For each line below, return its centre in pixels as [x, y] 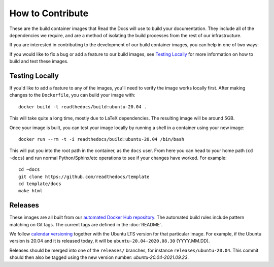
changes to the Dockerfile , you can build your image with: [72, 95]
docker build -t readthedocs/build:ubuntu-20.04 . [83, 107]
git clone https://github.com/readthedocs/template [84, 176]
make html [30, 191]
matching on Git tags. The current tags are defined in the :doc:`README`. [86, 224]
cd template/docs [40, 184]
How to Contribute [49, 13]
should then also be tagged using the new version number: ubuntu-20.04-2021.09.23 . [99, 257]
